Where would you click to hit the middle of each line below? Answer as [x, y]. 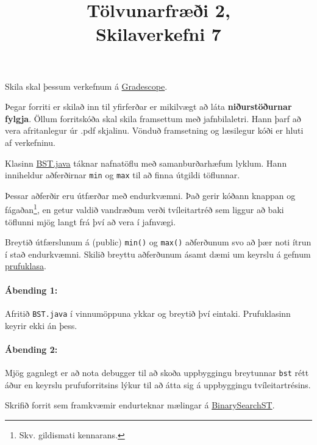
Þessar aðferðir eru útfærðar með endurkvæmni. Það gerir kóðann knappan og [150, 195]
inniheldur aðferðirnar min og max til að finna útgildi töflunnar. [123, 175]
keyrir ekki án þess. [41, 325]
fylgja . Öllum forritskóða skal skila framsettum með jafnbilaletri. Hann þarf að [153, 118]
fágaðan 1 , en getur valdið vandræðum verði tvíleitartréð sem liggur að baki [144, 209]
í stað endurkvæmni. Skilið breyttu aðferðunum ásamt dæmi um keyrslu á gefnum [158, 254]
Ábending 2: [31, 349]
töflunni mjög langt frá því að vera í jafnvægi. [91, 221]
